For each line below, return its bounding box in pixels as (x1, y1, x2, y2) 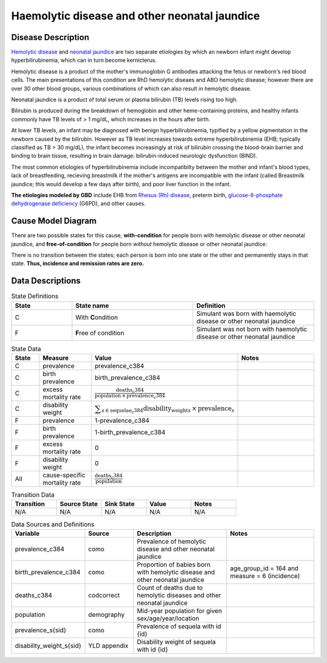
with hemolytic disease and (137, 568, 215, 576)
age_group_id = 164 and (230, 564, 299, 573)
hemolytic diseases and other (137, 591, 222, 599)
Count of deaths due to (137, 583, 203, 591)
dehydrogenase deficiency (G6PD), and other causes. (11, 200, 146, 207)
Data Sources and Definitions (11, 520, 95, 528)
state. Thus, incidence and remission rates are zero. (11, 260, 145, 267)
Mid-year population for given (137, 607, 222, 615)
